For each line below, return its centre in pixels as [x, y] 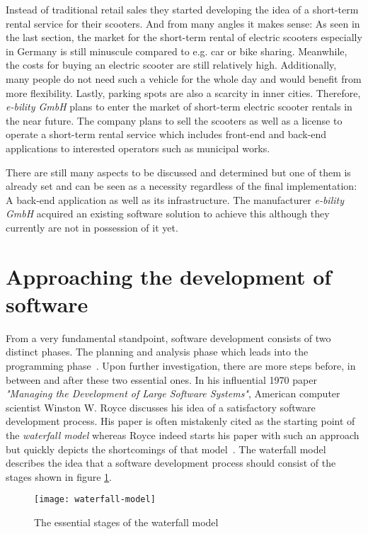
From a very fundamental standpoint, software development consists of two [168, 337]
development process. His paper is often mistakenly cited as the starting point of [180, 421]
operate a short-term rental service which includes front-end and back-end [166, 134]
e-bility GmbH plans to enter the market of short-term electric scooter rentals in [179, 107]
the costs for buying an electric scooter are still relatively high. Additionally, [171, 65]
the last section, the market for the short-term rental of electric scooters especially [184, 37]
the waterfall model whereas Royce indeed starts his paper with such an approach [183, 434]
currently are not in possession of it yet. [92, 227]
